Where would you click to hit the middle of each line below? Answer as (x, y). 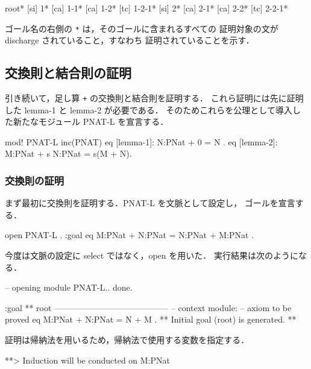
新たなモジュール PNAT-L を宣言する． (91, 121)
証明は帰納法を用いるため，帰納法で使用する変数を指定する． (127, 340)
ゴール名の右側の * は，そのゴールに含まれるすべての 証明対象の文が (142, 28)
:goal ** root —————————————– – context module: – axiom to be (148, 307)
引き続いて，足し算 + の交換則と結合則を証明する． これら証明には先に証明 (154, 98)
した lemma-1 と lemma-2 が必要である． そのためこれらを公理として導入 (149, 109)
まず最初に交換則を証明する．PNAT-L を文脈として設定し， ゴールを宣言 (150, 203)
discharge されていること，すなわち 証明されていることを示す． (130, 40)
